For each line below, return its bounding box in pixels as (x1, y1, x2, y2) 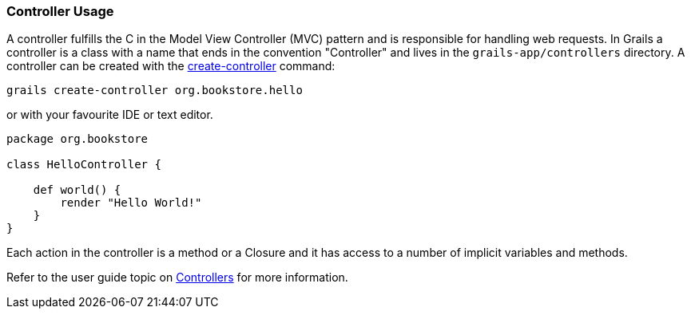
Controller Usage (6, 3, 114, 19)
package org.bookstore (6, 132, 149, 146)
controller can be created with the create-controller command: (6, 59, 336, 73)
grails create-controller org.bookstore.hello (6, 84, 303, 97)
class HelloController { (6, 158, 161, 171)
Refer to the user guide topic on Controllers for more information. (6, 270, 348, 285)
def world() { (33, 183, 121, 197)
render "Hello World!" (60, 196, 202, 210)
